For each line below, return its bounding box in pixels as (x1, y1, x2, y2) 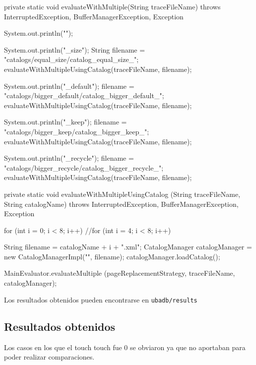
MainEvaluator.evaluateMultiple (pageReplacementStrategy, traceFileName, (4, 268, 235, 278)
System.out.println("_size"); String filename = (4, 44, 145, 55)
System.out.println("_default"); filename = (4, 80, 134, 91)
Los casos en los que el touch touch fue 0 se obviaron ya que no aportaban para (4, 342, 246, 352)
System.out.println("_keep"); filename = (4, 117, 127, 127)
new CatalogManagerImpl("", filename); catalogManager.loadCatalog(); (4, 251, 220, 261)
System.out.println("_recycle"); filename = (4, 153, 134, 163)
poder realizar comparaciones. (4, 352, 95, 362)
